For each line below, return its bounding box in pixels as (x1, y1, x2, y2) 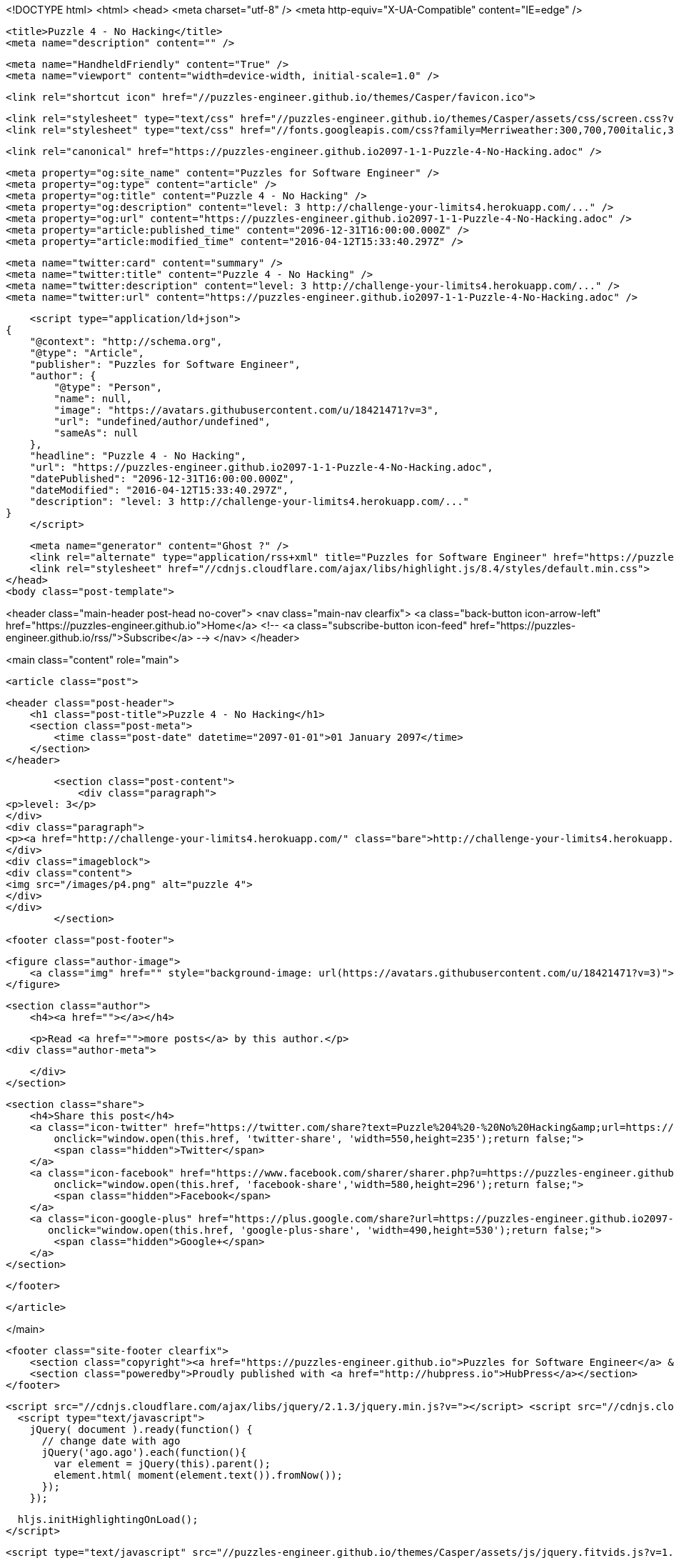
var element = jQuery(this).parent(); (54, 1458, 271, 1469)
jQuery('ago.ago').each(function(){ (41, 1447, 247, 1458)
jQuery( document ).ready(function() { (29, 1424, 253, 1435)
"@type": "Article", (29, 347, 144, 359)
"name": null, (54, 393, 133, 404)
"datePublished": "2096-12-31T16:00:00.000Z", (29, 473, 295, 484)
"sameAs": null (54, 427, 139, 439)
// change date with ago (41, 1435, 181, 1447)
